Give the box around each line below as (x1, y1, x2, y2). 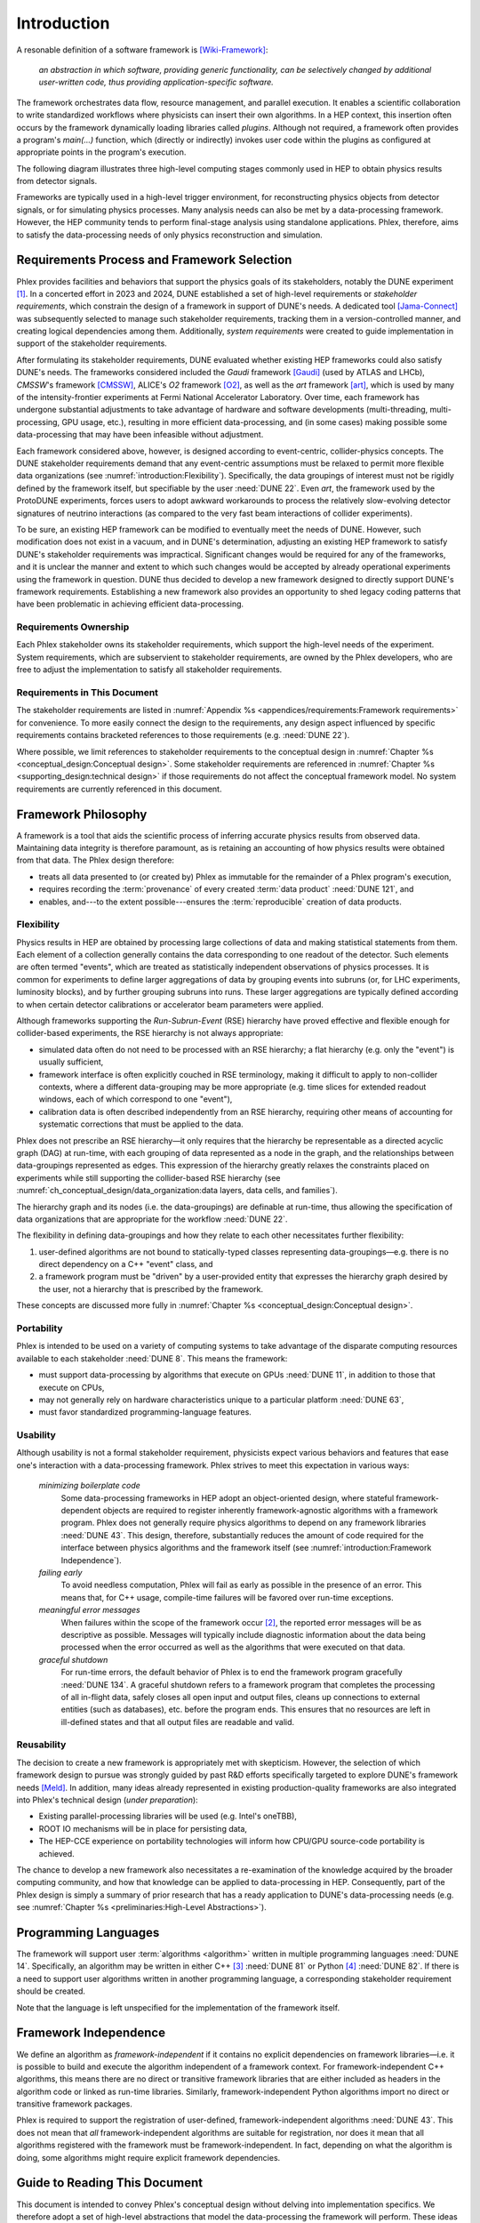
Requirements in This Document (16, 686, 159, 698)
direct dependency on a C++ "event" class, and (38, 1259, 213, 1270)
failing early (38, 1568, 83, 1577)
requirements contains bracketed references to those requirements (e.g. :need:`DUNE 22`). (16, 730, 350, 741)
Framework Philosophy (16, 807, 148, 822)
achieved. (38, 1848, 75, 1858)
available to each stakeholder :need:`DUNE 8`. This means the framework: (16, 1352, 288, 1364)
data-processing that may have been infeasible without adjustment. (16, 429, 264, 440)
